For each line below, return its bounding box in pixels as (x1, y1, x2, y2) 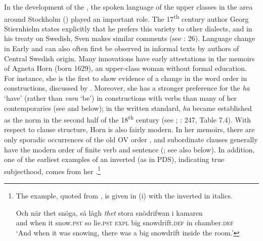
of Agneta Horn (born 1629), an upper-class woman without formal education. (4, 63, 247, 73)
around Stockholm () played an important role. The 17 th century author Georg (4, 12, 249, 24)
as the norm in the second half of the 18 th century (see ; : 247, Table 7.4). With (4, 113, 251, 125)
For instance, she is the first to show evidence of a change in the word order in (4, 72, 247, 83)
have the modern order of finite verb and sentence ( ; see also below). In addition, (4, 144, 255, 154)
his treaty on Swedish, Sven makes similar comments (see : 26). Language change (4, 33, 255, 44)
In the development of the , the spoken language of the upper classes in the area (4, 2, 253, 12)
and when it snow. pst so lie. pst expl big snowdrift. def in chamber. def (16, 217, 234, 228)
